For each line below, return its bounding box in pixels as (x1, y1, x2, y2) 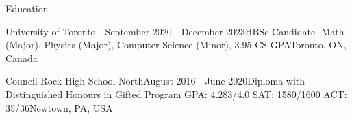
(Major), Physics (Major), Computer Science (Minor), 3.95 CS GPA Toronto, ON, (5, 37, 347, 52)
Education (5, 1, 49, 15)
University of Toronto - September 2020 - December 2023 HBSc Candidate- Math (5, 24, 344, 38)
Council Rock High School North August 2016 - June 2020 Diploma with (5, 74, 305, 88)
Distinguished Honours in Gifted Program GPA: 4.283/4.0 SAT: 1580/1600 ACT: (5, 87, 347, 101)
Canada (5, 50, 38, 65)
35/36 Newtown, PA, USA (5, 100, 113, 115)
